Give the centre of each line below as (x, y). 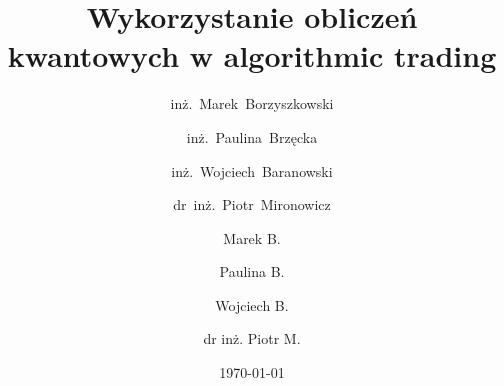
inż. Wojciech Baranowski (252, 170)
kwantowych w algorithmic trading (252, 55)
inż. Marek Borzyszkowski (252, 103)
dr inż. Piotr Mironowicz (252, 204)
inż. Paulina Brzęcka (252, 136)
